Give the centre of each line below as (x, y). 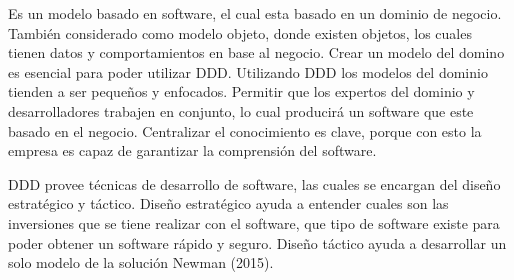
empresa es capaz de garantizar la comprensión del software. (192, 150)
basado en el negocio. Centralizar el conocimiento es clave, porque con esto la (245, 130)
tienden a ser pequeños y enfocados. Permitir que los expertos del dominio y (241, 91)
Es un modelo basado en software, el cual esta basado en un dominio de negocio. (255, 13)
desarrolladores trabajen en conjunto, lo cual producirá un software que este (241, 110)
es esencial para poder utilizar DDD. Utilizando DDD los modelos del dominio (248, 71)
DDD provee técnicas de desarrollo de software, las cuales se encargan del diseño (254, 183)
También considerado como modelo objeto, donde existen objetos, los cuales (240, 32)
